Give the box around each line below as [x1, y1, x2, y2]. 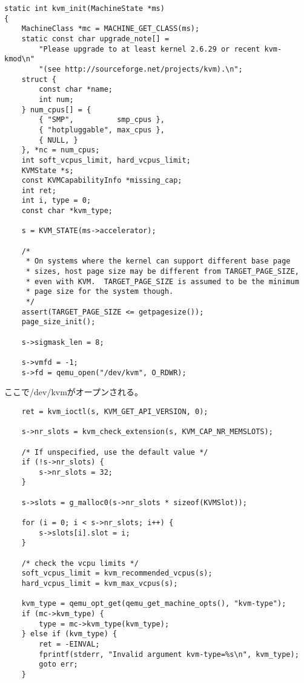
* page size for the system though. [25, 287, 174, 296]
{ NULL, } [39, 135, 78, 144]
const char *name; [39, 85, 113, 94]
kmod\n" [4, 55, 35, 64]
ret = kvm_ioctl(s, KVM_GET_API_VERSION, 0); [21, 407, 208, 416]
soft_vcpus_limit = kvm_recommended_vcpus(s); [21, 569, 213, 578]
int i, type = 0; [21, 196, 91, 205]
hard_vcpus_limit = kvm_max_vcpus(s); [21, 579, 178, 588]
